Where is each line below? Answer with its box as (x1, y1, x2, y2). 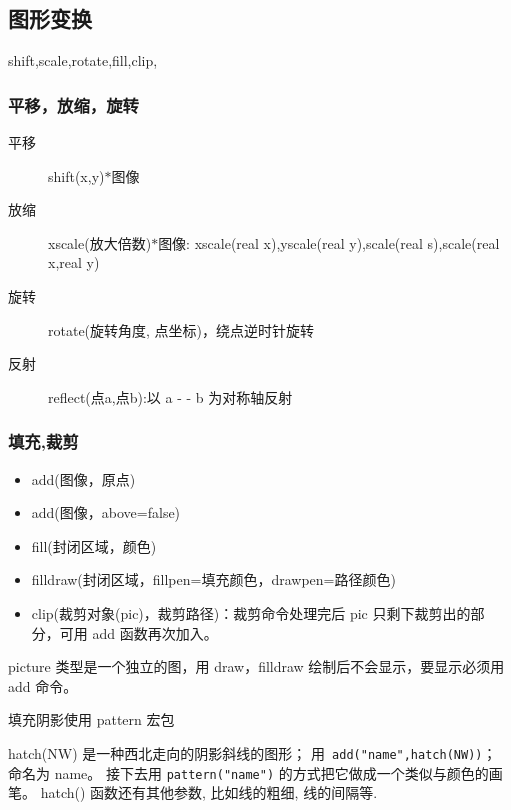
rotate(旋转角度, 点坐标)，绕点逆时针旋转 (48, 319, 315, 340)
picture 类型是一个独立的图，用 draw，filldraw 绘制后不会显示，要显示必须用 (8, 656, 505, 677)
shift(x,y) (48, 165, 105, 186)
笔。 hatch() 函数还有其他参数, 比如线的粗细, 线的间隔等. (8, 782, 378, 803)
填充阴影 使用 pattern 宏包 (8, 709, 175, 730)
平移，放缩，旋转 (8, 92, 139, 117)
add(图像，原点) (31, 468, 136, 489)
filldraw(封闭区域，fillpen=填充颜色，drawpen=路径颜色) (31, 569, 396, 590)
